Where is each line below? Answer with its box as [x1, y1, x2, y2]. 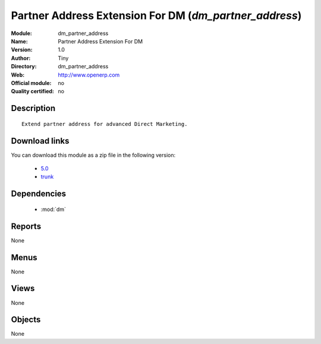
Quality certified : [11, 88, 55, 95]
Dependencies [11, 189, 67, 199]
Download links [11, 135, 70, 146]
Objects [11, 315, 41, 325]
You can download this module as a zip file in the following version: [11, 152, 176, 159]
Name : [11, 37, 28, 45]
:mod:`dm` [40, 206, 67, 213]
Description [11, 103, 56, 113]
